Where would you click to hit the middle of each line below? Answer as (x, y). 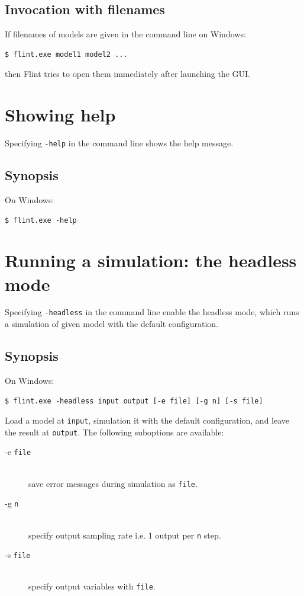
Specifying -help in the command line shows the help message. (119, 143)
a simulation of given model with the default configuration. (112, 324)
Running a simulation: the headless (151, 260)
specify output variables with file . (92, 586)
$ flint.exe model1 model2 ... (66, 54)
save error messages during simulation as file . (113, 483)
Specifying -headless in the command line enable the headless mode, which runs (152, 312)
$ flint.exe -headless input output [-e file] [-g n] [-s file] (134, 401)
